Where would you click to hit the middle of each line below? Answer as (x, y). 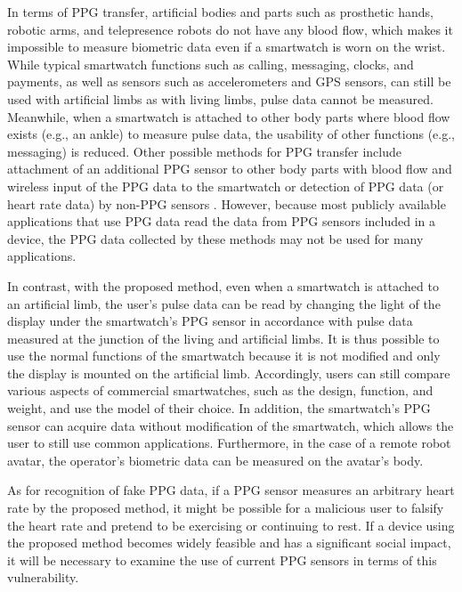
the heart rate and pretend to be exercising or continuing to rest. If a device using (231, 525)
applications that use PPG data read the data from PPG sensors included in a (222, 221)
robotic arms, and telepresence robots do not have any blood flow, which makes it (230, 29)
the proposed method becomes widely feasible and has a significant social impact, (229, 543)
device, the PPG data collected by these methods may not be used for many (215, 238)
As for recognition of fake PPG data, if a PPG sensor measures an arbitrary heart (231, 490)
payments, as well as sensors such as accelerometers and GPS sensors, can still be (229, 81)
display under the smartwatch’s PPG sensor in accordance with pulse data (210, 321)
